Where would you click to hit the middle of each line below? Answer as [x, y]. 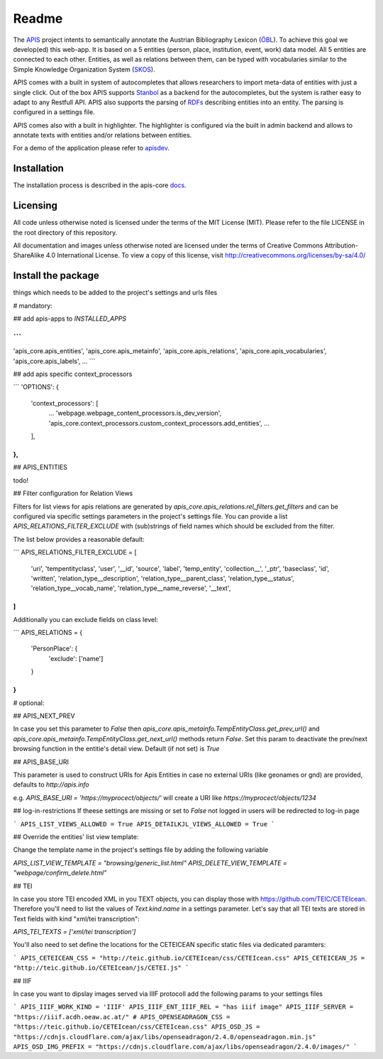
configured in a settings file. [54, 112]
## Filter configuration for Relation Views [73, 494]
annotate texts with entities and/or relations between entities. [102, 135]
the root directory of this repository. [65, 232]
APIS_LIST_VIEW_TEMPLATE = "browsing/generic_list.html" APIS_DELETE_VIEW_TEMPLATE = [150, 863]
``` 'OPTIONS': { [36, 387]
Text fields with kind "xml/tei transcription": [76, 919]
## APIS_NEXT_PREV [44, 716]
